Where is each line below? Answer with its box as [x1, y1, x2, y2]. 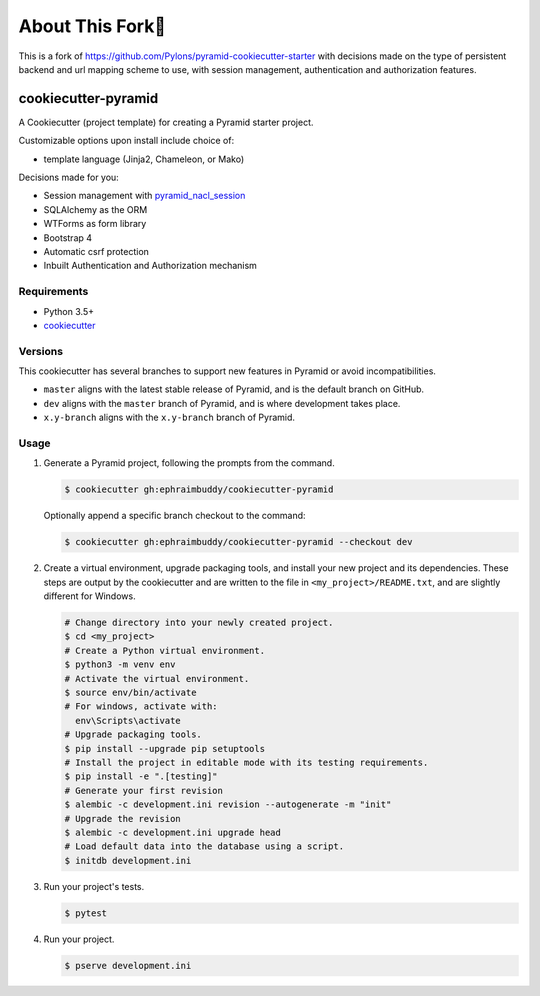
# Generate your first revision [64, 785, 224, 796]
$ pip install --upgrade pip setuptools [64, 743, 265, 754]
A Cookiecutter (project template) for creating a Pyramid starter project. [18, 116, 314, 128]
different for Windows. [43, 590, 136, 602]
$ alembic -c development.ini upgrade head [64, 826, 282, 838]
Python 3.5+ [43, 305, 95, 317]
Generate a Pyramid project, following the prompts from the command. [43, 457, 335, 469]
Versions [18, 344, 64, 358]
